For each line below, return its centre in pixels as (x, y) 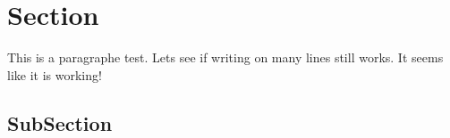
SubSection (60, 122)
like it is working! (55, 74)
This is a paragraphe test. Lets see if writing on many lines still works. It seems (225, 57)
